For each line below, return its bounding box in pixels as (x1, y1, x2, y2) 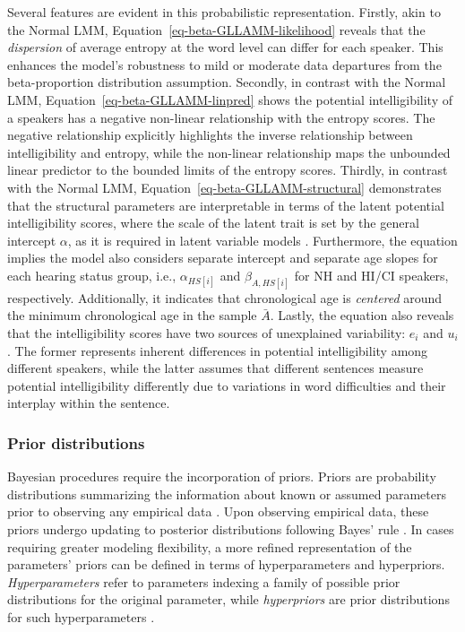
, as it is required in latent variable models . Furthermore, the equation (67, 230, 458, 249)
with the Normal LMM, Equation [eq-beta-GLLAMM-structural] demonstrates (7, 177, 442, 196)
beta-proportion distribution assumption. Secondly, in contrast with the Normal (7, 73, 446, 91)
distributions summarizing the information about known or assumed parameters (7, 484, 446, 503)
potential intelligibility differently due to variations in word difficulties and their (7, 376, 446, 394)
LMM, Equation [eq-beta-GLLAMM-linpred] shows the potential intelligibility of (7, 90, 452, 108)
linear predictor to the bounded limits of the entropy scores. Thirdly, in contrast (7, 160, 448, 179)
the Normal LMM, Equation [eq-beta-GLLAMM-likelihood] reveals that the (7, 20, 426, 39)
